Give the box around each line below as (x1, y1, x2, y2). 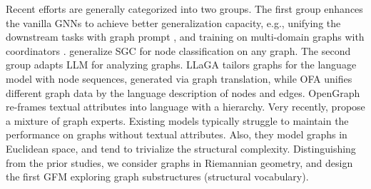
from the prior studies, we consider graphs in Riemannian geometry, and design (6, 155, 353, 170)
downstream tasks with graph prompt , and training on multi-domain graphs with (6, 29, 365, 44)
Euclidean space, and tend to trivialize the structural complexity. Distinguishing (6, 141, 356, 155)
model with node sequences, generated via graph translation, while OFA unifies (6, 71, 352, 86)
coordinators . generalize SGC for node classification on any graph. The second (6, 43, 351, 58)
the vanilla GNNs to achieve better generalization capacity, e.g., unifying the (6, 15, 341, 30)
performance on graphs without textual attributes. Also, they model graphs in (6, 127, 347, 142)
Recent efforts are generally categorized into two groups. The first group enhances (6, 1, 363, 16)
